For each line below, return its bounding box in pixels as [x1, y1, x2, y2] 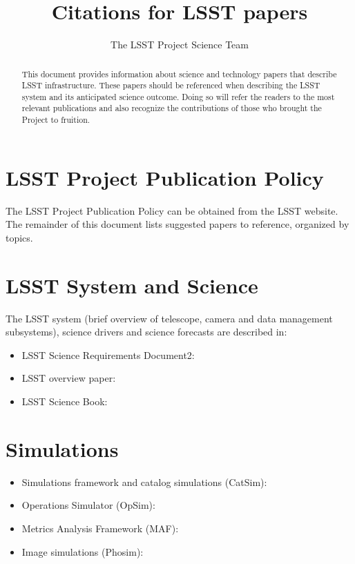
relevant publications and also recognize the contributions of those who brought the [21, 102, 322, 114]
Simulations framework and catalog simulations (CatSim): [21, 474, 267, 489]
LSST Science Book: [21, 394, 108, 409]
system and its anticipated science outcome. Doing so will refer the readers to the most [21, 90, 335, 102]
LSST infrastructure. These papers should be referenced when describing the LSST [21, 79, 320, 91]
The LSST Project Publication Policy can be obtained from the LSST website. [6, 203, 338, 217]
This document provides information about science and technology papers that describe [21, 68, 337, 79]
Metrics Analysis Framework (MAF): [21, 521, 179, 535]
